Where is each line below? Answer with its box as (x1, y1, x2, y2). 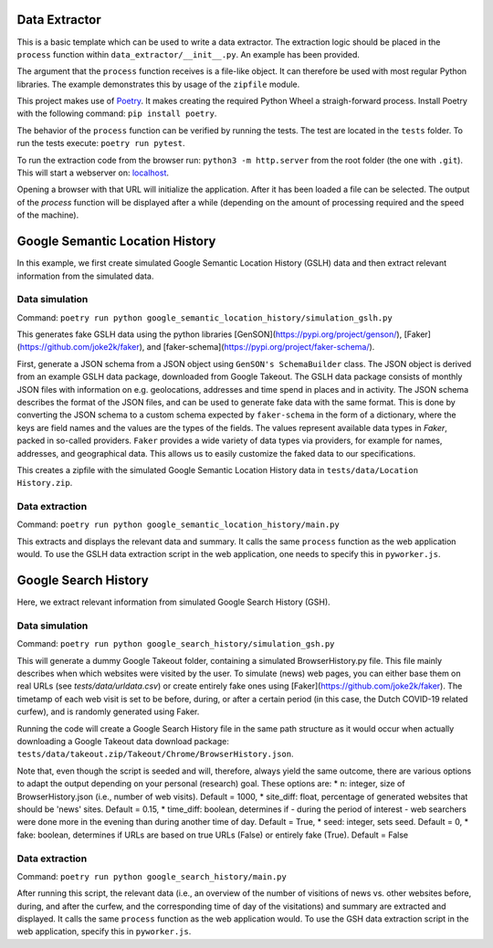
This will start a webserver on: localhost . (16, 167, 169, 178)
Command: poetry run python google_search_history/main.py (16, 870, 287, 881)
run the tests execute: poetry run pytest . (16, 138, 186, 149)
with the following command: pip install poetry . (16, 108, 217, 119)
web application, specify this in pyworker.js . (16, 926, 192, 937)
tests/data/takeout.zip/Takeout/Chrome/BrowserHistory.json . (16, 749, 294, 760)
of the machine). (16, 210, 79, 221)
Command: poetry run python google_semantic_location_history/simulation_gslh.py (16, 311, 393, 323)
